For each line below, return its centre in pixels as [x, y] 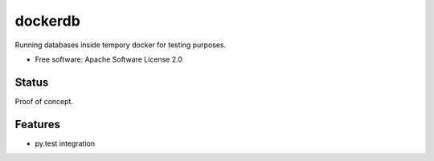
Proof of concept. [44, 101]
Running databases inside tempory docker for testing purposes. [121, 45]
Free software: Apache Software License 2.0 [109, 59]
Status [32, 82]
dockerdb [47, 21]
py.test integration [65, 143]
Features [37, 124]
